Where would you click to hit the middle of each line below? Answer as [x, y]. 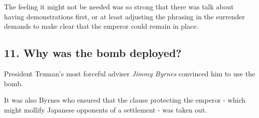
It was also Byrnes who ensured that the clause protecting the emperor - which [125, 100]
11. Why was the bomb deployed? [93, 53]
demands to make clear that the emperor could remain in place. [101, 26]
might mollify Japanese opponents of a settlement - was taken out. [106, 109]
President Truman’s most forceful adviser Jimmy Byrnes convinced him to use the [129, 73]
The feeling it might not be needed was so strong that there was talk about [119, 6]
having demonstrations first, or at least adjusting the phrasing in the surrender [125, 16]
